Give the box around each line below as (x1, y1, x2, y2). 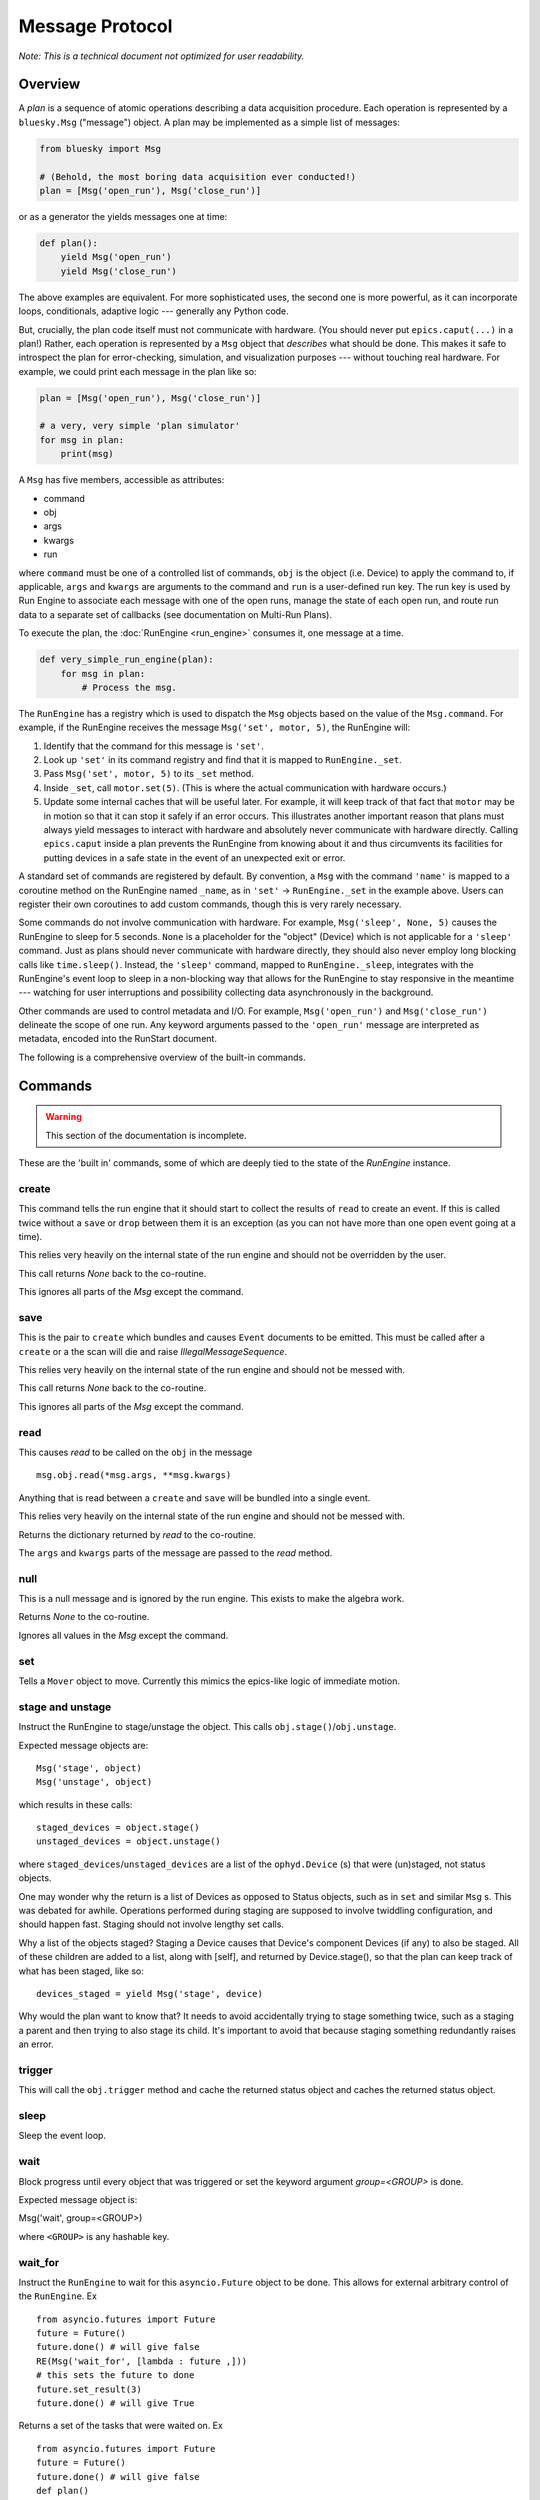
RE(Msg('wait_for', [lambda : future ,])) (36, 2355, 248, 2367)
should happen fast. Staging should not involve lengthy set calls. (18, 1918, 285, 1930)
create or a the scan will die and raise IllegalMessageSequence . (18, 1345, 287, 1357)
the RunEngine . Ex (18, 2290, 97, 2302)
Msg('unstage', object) (36, 1776, 153, 1788)
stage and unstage (18, 1700, 112, 1714)
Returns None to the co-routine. (18, 1611, 150, 1623)
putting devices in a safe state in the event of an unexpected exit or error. (43, 851, 346, 864)
